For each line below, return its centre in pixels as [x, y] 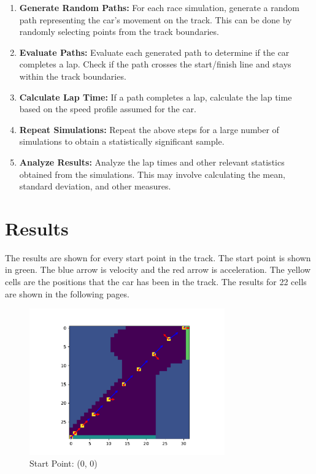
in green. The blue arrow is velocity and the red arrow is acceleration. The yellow [158, 269]
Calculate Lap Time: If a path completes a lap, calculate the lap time [156, 97]
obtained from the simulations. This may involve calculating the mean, [152, 174]
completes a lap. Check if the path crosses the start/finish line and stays [155, 64]
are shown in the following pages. [67, 293]
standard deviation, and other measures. [95, 186]
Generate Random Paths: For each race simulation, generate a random [159, 7]
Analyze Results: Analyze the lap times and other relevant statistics [152, 162]
